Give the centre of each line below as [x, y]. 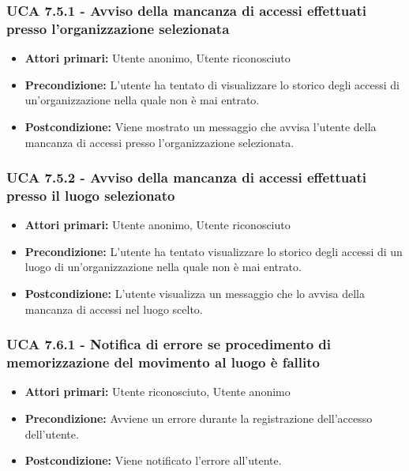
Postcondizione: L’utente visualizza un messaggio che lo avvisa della [195, 294]
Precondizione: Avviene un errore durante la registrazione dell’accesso [199, 418]
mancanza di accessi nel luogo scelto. [114, 309]
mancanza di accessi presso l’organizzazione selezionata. [159, 142]
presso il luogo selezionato [91, 195]
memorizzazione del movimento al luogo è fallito [163, 362]
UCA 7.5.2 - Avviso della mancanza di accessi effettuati [186, 177]
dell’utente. [52, 433]
